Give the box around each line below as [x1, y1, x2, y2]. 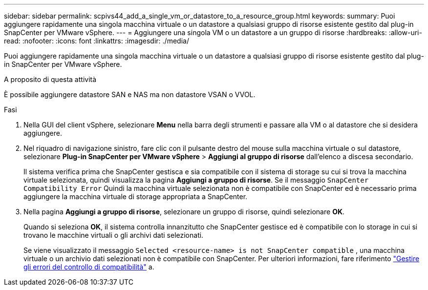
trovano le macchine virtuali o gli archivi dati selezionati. [23, 231, 204, 239]
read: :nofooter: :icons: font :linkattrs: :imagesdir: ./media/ [4, 37, 189, 45]
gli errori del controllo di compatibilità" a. [23, 263, 154, 271]
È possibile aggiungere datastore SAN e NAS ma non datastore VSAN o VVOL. [4, 90, 256, 99]
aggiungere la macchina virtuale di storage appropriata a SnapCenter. [23, 192, 248, 201]
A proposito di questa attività [4, 75, 97, 83]
